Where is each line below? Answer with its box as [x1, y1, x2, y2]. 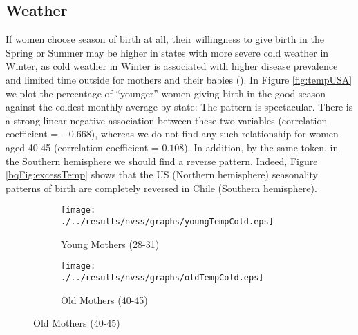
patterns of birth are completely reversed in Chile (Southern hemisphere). [6, 180, 317, 195]
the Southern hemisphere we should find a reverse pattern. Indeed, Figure [6, 153, 318, 168]
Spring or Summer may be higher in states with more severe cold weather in [6, 45, 329, 59]
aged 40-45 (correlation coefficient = [6, 140, 159, 154]
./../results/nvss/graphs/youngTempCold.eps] [61, 216, 274, 227]
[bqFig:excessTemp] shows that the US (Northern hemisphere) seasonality [6, 167, 318, 182]
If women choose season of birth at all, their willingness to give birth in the [6, 32, 324, 46]
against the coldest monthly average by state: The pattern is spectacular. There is [6, 99, 353, 114]
